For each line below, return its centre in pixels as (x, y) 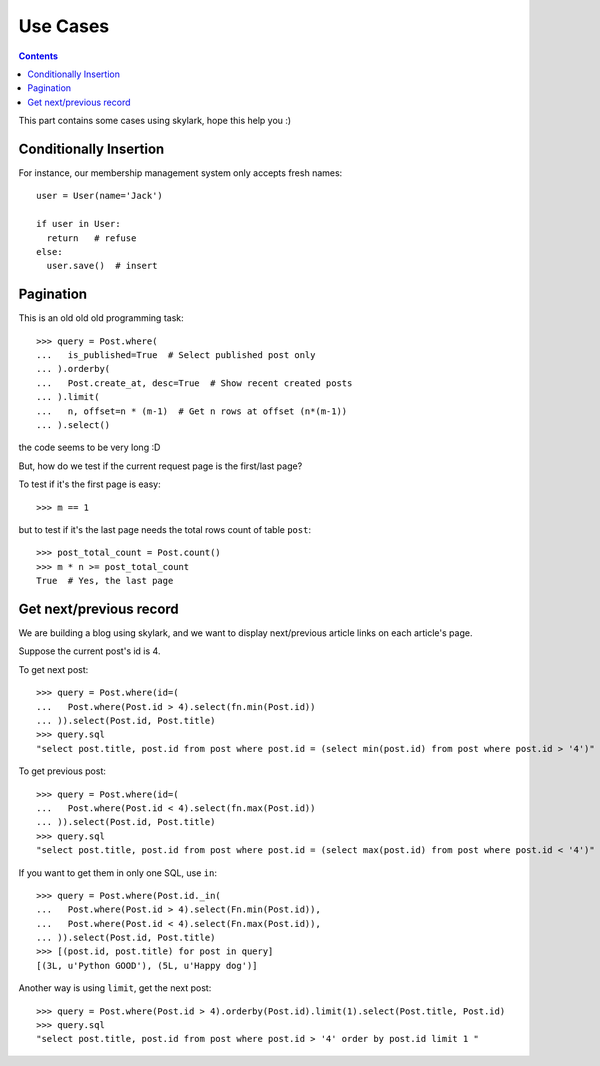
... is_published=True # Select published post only (176, 355)
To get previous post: (62, 771)
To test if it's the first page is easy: (89, 484)
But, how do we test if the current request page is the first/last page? (160, 466)
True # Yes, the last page (105, 581)
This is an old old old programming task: (101, 318)
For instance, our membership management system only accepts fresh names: (180, 173)
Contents (38, 56)
